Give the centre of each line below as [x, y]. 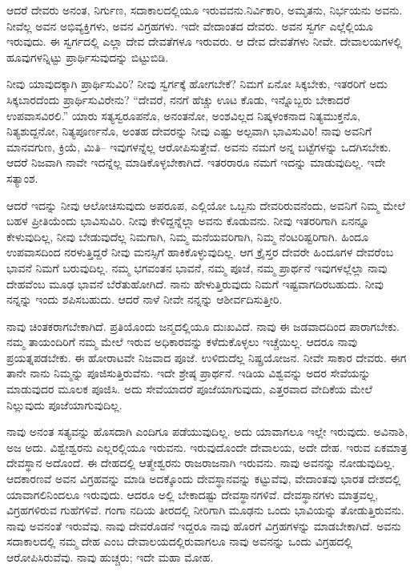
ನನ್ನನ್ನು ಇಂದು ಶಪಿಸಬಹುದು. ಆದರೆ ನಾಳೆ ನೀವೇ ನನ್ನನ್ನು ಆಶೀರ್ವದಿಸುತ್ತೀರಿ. [145, 299]
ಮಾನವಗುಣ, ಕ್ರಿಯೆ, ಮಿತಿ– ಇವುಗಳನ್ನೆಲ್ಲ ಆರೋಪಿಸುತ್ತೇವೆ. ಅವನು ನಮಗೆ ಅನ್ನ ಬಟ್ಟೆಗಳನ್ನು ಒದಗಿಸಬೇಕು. [199, 146]
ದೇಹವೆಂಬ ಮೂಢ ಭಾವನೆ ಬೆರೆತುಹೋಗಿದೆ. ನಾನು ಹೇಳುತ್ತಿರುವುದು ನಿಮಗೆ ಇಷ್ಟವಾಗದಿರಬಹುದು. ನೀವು [195, 283]
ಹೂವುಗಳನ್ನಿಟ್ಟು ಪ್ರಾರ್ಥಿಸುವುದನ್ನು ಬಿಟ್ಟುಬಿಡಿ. [88, 56]
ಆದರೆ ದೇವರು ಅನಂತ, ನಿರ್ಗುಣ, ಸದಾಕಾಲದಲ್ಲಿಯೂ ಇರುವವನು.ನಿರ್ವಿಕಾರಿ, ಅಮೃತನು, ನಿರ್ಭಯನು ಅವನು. [205, 10]
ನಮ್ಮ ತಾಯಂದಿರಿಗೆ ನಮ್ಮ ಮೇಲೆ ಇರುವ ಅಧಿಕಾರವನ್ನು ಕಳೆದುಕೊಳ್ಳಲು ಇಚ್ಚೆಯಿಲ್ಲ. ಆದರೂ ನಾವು [182, 342]
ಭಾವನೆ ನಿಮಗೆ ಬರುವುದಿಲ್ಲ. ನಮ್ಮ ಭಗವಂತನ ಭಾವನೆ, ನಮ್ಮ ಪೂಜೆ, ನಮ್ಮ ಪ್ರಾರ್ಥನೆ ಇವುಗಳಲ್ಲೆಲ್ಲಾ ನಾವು [197, 267]
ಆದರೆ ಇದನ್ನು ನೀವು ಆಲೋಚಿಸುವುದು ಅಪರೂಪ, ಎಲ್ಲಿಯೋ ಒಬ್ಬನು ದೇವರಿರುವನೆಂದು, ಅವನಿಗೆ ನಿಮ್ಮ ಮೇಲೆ [206, 205]
